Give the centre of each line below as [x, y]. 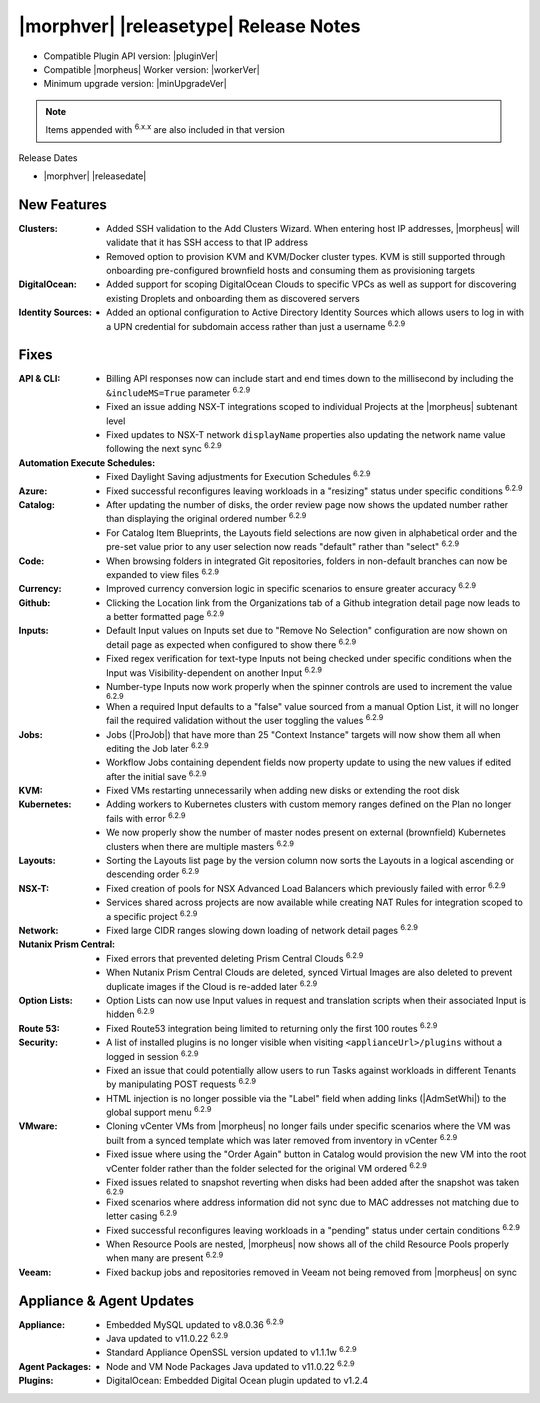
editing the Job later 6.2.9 [157, 747]
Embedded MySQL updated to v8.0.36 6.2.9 [195, 1323]
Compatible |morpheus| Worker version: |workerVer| [151, 69]
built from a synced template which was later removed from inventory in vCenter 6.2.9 [282, 1139]
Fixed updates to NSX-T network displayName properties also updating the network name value [306, 434]
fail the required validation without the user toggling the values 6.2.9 [245, 720]
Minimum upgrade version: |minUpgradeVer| [135, 84]
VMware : [38, 1126]
